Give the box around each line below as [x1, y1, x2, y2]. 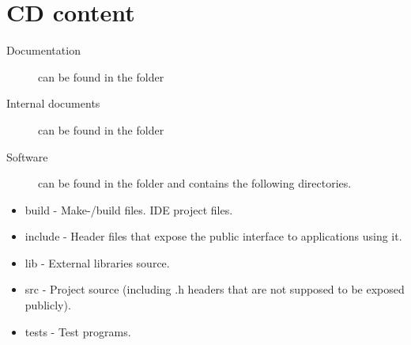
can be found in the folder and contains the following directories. [38, 175, 352, 191]
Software [6, 148, 48, 165]
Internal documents [6, 95, 100, 112]
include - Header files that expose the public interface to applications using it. [25, 228, 402, 245]
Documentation [6, 42, 81, 59]
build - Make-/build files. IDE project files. [25, 201, 233, 218]
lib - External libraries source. [25, 254, 170, 271]
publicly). [25, 297, 71, 313]
